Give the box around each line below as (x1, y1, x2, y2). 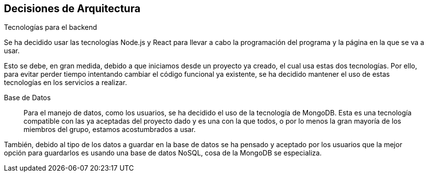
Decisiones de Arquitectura (4, 2, 141, 15)
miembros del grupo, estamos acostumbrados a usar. (24, 125, 196, 134)
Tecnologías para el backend (4, 23, 97, 32)
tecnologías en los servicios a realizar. (4, 78, 127, 87)
